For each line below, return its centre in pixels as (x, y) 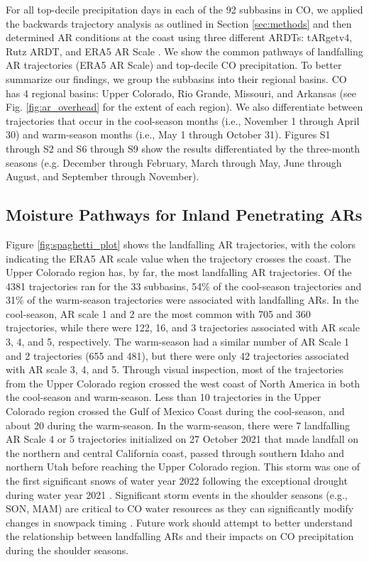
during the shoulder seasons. (67, 550)
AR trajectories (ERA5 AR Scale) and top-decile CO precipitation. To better (174, 65)
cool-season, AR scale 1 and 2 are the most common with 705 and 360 (158, 313)
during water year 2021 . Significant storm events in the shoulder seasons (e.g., (177, 494)
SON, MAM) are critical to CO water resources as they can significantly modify (180, 508)
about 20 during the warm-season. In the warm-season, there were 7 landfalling (178, 425)
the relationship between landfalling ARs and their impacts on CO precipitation (180, 536)
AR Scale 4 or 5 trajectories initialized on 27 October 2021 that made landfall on (182, 439)
